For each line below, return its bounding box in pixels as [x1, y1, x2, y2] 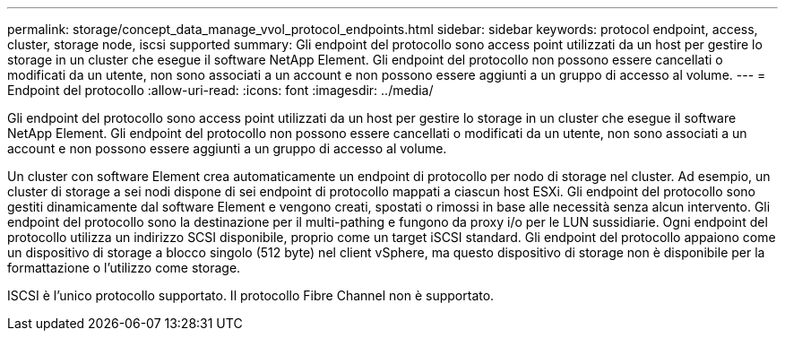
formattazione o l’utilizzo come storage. [7, 260, 241, 275]
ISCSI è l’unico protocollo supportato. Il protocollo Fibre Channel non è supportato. [7, 288, 495, 303]
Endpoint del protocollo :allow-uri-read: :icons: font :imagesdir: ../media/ [7, 82, 434, 98]
